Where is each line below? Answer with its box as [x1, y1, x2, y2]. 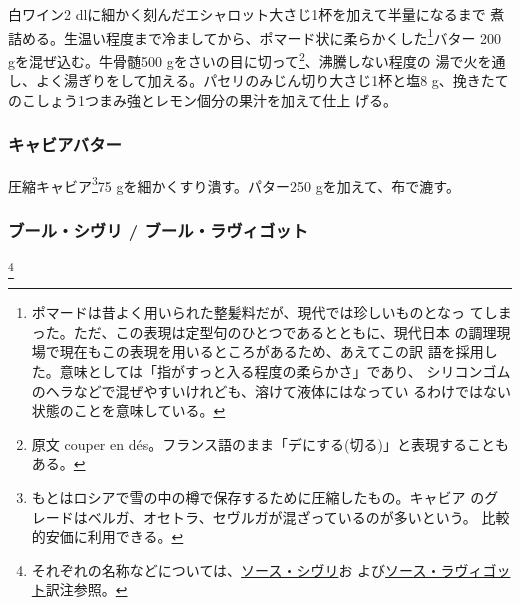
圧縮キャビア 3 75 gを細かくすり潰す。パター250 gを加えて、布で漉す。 [8, 172, 460, 196]
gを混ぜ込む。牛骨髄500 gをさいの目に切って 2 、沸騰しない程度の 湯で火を [8, 47, 492, 71]
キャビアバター [8, 132, 122, 157]
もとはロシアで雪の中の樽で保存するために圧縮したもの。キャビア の [31, 487, 485, 508]
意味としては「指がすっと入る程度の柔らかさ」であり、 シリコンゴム [59, 361, 511, 382]
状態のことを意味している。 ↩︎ [31, 400, 226, 421]
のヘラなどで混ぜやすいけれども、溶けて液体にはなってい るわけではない [31, 380, 512, 401]
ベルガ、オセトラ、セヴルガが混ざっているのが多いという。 [87, 506, 477, 527]
